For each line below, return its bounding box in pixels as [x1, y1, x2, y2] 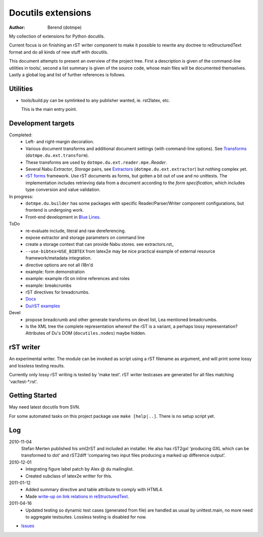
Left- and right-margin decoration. [25, 139, 94, 145]
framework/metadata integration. [25, 255, 92, 261]
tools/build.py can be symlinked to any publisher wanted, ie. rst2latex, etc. [21, 97, 170, 103]
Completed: [9, 132, 33, 138]
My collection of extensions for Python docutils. [9, 33, 105, 39]
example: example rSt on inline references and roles [25, 276, 130, 281]
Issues [21, 523, 35, 529]
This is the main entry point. [21, 107, 77, 112]
